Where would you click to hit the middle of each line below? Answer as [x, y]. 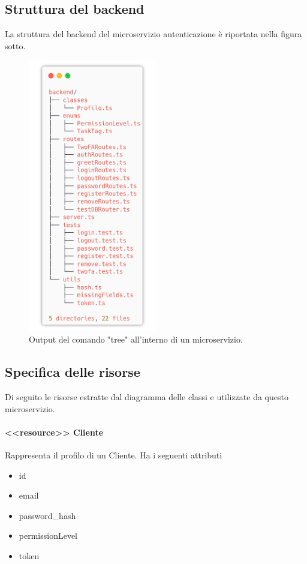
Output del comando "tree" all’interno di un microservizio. [136, 339]
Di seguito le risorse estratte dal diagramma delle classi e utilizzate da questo [147, 397]
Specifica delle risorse [73, 372]
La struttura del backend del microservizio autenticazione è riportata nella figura [153, 34]
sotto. [15, 45]
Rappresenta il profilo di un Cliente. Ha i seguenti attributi [114, 455]
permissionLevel [48, 535]
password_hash [47, 515]
